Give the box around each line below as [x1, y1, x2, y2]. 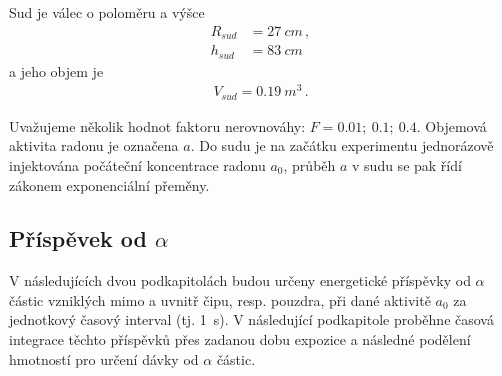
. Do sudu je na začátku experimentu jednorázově [190, 135, 494, 156]
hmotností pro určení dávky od [9, 348, 199, 369]
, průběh [283, 154, 336, 175]
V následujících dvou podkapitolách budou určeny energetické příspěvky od [9, 270, 471, 291]
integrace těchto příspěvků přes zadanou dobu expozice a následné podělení [9, 329, 471, 350]
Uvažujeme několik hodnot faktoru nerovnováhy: [9, 115, 306, 136]
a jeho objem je [9, 60, 104, 81]
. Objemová [416, 115, 487, 136]
